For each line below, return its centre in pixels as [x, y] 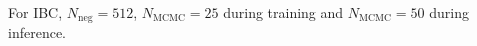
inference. [37, 32]
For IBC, [35, 12]
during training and [283, 12]
